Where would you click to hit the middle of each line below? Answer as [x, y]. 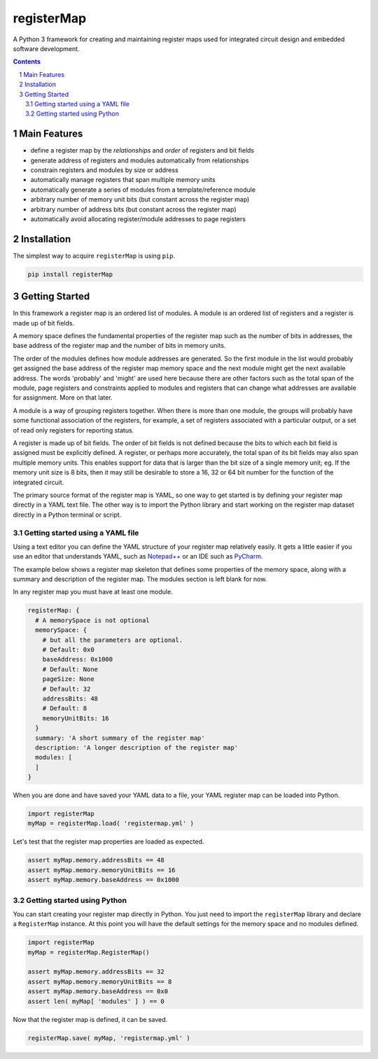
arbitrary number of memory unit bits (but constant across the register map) [140, 199]
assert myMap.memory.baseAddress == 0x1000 [104, 880]
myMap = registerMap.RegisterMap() [89, 952]
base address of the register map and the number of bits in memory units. [119, 346]
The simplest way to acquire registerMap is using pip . [94, 255]
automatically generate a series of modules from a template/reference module [143, 190]
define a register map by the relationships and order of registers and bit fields [142, 150]
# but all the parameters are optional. [113, 640]
